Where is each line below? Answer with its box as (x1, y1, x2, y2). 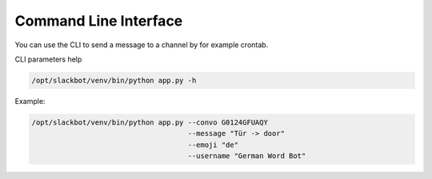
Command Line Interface (14, 12, 183, 30)
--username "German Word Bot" (187, 152, 306, 161)
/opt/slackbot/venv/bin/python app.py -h (31, 76, 197, 85)
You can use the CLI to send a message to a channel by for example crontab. (14, 40, 269, 50)
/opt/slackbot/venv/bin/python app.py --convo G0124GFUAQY (31, 117, 268, 127)
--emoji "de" (187, 140, 239, 149)
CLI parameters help (14, 54, 82, 64)
